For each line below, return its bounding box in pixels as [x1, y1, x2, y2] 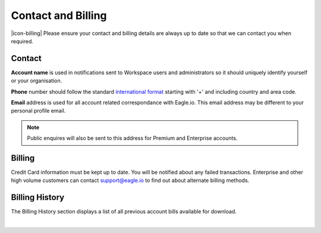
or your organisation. [11, 77, 62, 84]
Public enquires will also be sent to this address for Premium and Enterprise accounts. [27, 135, 238, 142]
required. [11, 37, 34, 44]
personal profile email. [11, 107, 66, 114]
